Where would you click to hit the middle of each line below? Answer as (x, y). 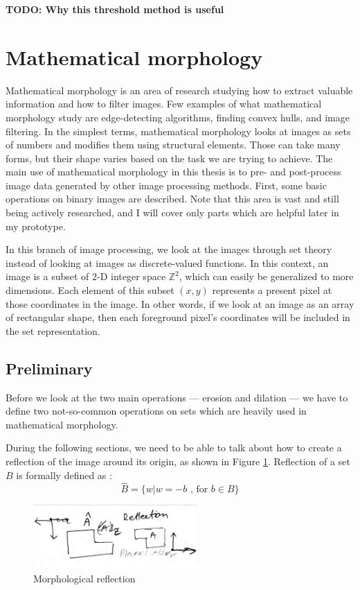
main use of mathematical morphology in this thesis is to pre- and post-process (173, 172)
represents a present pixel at (272, 290)
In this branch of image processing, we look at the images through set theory (169, 249)
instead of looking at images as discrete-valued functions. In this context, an (167, 262)
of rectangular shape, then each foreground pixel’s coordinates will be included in (178, 317)
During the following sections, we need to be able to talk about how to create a (174, 448)
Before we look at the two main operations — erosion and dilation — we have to (177, 397)
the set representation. (53, 330)
